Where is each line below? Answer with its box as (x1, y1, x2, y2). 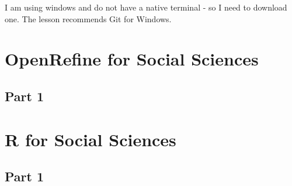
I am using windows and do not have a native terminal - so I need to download (5, 1, 287, 13)
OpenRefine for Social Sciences (5, 47, 259, 71)
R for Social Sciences (5, 127, 176, 151)
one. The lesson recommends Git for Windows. (5, 12, 172, 25)
